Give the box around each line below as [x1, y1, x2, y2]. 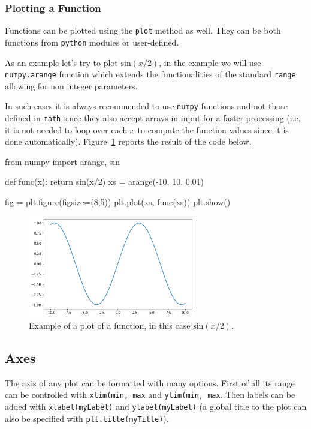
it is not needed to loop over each [5, 123, 128, 136]
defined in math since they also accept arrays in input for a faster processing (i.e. [5, 112, 301, 124]
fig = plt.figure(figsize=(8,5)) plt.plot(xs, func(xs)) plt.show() [5, 196, 231, 208]
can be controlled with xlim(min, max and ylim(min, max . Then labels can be [5, 388, 295, 401]
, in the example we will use [159, 56, 261, 68]
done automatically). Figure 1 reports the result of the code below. [5, 135, 252, 148]
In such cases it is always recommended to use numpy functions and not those [5, 100, 288, 112]
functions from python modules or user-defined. [5, 35, 179, 48]
